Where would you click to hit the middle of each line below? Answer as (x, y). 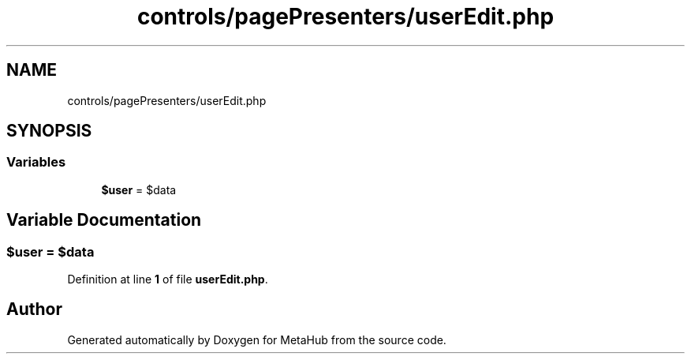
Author (34, 309)
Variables (36, 162)
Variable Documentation (104, 220)
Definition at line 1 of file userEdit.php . (168, 279)
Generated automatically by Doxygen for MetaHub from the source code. (257, 339)
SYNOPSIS (49, 131)
